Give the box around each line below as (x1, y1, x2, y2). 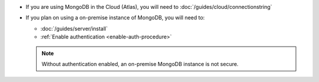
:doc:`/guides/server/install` (40, 25, 108, 32)
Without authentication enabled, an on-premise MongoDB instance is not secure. (41, 60, 239, 67)
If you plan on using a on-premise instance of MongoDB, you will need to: (25, 14, 205, 21)
